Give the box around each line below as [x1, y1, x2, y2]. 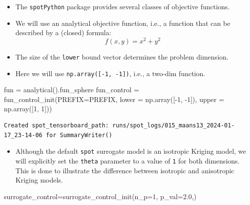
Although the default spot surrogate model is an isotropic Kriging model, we [15, 146, 246, 156]
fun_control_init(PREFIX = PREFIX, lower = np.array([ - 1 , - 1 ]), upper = [4, 94, 225, 104]
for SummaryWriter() [45, 131, 112, 139]
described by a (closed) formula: [15, 27, 111, 38]
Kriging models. [15, 175, 63, 185]
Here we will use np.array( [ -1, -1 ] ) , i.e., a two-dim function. [15, 68, 206, 78]
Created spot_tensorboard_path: [4, 122, 109, 129]
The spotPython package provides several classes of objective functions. [15, 1, 230, 11]
